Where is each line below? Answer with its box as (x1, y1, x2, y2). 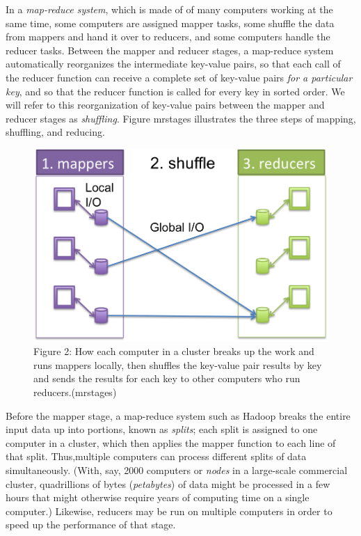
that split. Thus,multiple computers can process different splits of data (6, 449, 307, 464)
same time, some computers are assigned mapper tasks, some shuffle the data (6, 15, 335, 30)
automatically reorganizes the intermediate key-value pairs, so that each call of (6, 56, 341, 71)
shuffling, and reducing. (6, 125, 105, 139)
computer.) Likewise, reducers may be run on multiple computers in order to (6, 503, 332, 518)
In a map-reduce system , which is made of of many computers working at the (6, 2, 333, 16)
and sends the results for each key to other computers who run (33, 371, 300, 386)
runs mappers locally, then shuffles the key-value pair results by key (33, 357, 322, 372)
